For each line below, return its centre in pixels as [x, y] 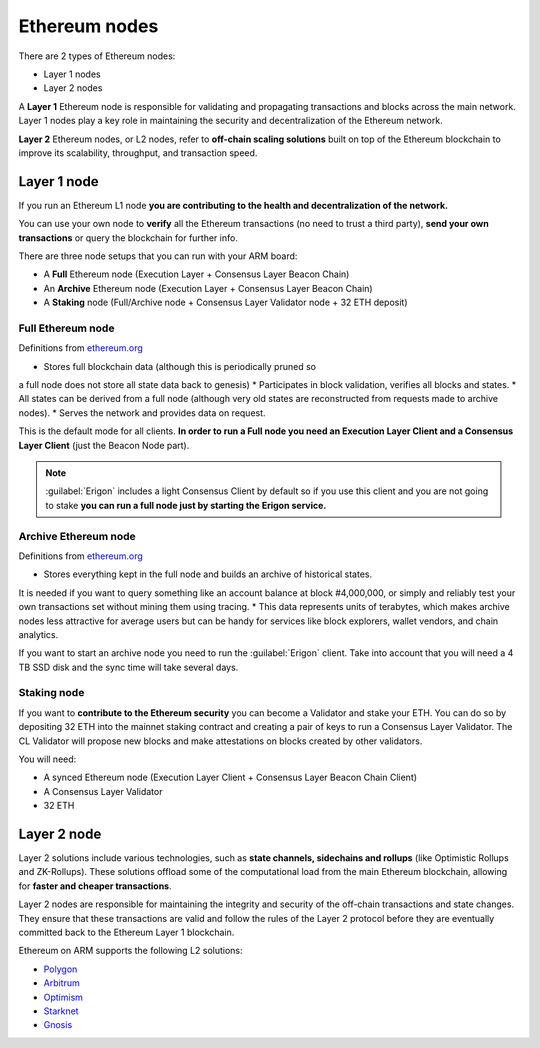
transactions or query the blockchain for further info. [128, 237]
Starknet [61, 1011]
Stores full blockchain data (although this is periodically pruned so [180, 366]
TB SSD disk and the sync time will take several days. [128, 667]
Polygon [60, 969]
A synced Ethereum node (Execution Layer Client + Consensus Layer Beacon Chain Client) [230, 777]
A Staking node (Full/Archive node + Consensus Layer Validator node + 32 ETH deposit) [226, 302]
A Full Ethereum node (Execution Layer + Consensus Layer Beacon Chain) [196, 274]
